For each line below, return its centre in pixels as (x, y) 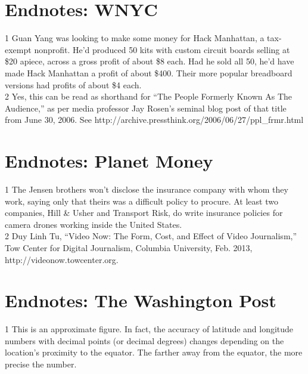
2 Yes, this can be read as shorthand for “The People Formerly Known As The (149, 96)
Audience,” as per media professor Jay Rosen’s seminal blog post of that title (146, 108)
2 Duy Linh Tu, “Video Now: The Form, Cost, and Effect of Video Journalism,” (151, 236)
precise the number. (41, 364)
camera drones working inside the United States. (94, 224)
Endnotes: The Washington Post (141, 300)
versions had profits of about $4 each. (73, 84)
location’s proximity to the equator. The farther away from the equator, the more (154, 352)
